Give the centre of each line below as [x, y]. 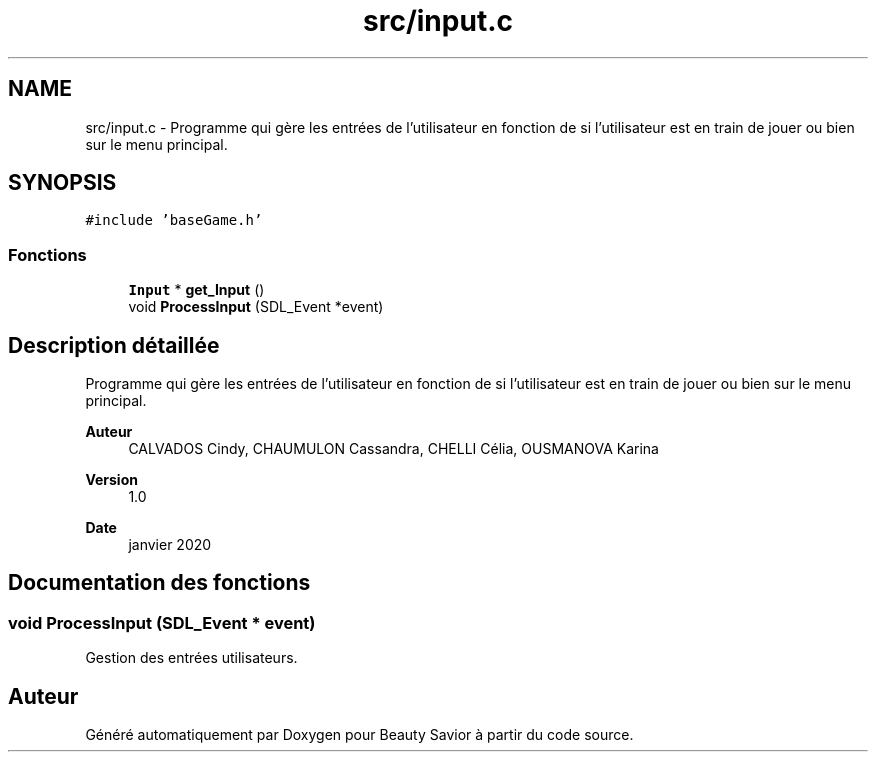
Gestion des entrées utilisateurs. [191, 658]
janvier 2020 [170, 545]
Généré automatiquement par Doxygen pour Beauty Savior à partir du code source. [359, 735]
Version [111, 480]
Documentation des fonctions [159, 583]
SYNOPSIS [62, 183]
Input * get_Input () [196, 290]
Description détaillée [114, 345]
